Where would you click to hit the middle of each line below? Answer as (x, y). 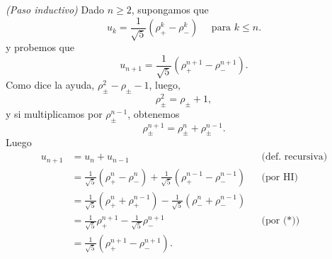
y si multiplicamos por (54, 113)
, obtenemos (154, 113)
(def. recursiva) (294, 157)
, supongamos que (170, 9)
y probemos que (40, 47)
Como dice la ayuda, (50, 85)
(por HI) (280, 177)
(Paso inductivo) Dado (55, 9)
